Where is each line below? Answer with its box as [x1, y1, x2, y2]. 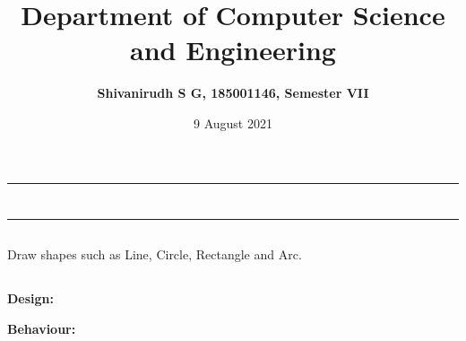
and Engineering [130, 31, 336, 68]
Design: [7, 289, 55, 308]
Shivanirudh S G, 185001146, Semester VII [97, 83, 369, 102]
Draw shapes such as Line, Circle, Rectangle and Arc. [7, 245, 302, 264]
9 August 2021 [194, 113, 272, 132]
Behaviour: [7, 319, 76, 337]
